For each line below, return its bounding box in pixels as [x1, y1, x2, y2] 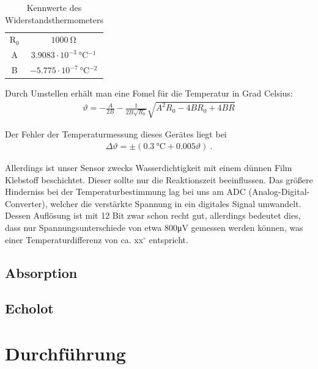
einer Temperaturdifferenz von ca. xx [5, 233, 144, 246]
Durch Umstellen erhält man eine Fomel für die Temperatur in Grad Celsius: [5, 87, 293, 100]
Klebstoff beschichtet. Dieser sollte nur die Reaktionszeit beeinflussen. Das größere [5, 173, 313, 186]
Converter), [5, 197, 48, 210]
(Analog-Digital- [248, 185, 310, 198]
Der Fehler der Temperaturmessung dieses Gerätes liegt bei [5, 128, 227, 141]
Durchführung [5, 340, 126, 365]
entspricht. [149, 233, 188, 246]
